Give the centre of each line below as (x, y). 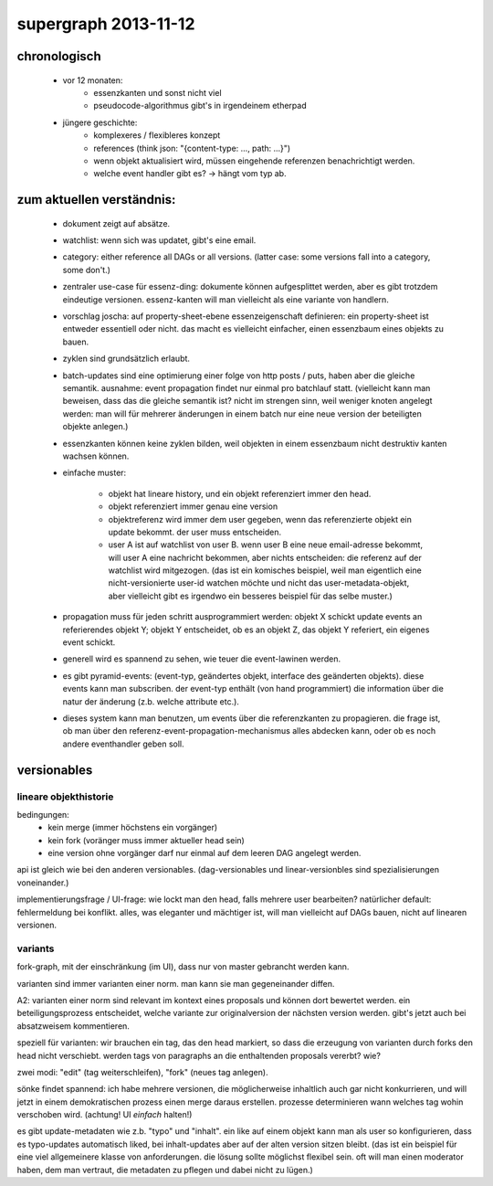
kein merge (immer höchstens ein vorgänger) (133, 828)
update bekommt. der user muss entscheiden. (195, 532)
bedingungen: (43, 814)
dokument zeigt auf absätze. (116, 223)
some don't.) (87, 270)
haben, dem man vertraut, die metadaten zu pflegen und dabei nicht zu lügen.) (165, 1170)
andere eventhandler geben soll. (123, 744)
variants (36, 948)
